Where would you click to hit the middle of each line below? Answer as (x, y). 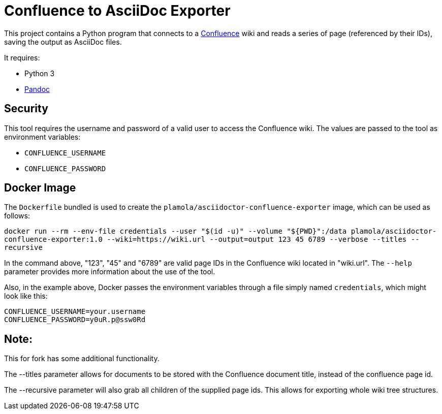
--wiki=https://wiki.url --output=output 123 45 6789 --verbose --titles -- (263, 240)
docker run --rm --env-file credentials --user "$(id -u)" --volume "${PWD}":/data (176, 231)
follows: (17, 216)
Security (26, 109)
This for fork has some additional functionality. (82, 359)
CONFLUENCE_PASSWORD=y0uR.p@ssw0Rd (75, 320)
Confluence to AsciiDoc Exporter (117, 11)
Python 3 (40, 73)
